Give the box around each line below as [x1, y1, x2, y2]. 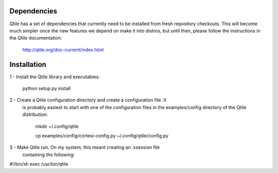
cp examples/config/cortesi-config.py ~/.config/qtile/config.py [35, 132, 169, 139]
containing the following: [22, 151, 75, 158]
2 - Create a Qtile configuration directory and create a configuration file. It [9, 97, 167, 103]
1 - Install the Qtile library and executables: [9, 74, 100, 80]
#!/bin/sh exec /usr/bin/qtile [9, 161, 69, 167]
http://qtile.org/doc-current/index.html [22, 46, 104, 53]
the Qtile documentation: [9, 35, 62, 41]
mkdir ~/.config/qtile [35, 123, 79, 129]
